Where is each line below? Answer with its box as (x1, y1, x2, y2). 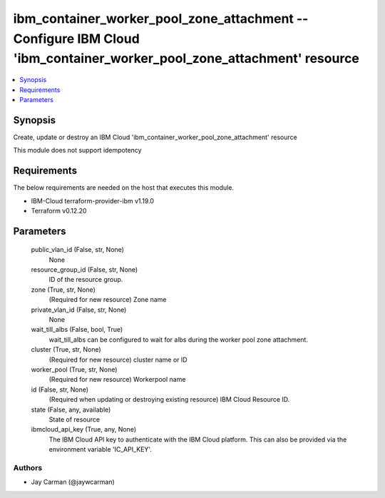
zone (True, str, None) (31, 285, 96, 294)
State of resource (48, 415, 101, 424)
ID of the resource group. (48, 275, 123, 284)
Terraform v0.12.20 (31, 206, 87, 215)
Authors (13, 462, 43, 472)
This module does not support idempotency (13, 146, 142, 155)
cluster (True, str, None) (31, 345, 101, 354)
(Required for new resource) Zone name (48, 295, 167, 304)
